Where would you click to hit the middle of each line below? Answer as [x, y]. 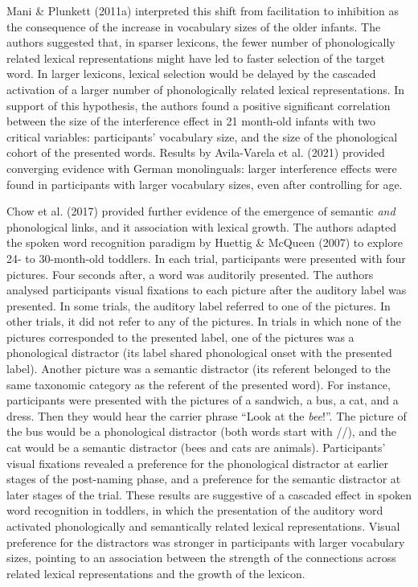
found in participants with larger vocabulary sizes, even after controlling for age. [205, 184]
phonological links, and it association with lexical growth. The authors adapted [201, 226]
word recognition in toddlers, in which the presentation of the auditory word [195, 510]
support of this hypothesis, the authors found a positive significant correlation [199, 105]
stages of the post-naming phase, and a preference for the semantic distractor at [204, 479]
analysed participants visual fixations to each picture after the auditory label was [207, 290]
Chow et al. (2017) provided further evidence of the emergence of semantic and [201, 211]
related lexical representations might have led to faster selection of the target [196, 57]
